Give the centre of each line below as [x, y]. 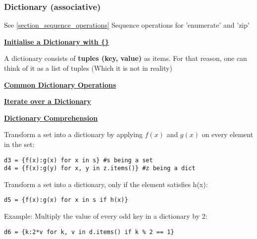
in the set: [19, 144]
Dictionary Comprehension [51, 118]
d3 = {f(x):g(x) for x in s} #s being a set [78, 160]
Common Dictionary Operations [60, 84]
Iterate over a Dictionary [48, 101]
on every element [228, 134]
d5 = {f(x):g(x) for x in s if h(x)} [66, 200]
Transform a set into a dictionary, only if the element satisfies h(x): [106, 184]
